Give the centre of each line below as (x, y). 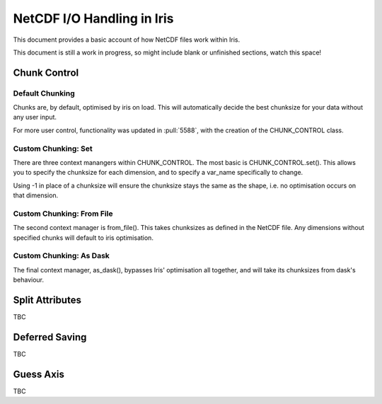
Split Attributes (47, 300)
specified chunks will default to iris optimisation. (83, 238)
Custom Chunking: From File (63, 214)
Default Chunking (44, 93)
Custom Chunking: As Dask (61, 256)
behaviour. (29, 280)
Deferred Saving (50, 337)
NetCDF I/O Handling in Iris (93, 18)
